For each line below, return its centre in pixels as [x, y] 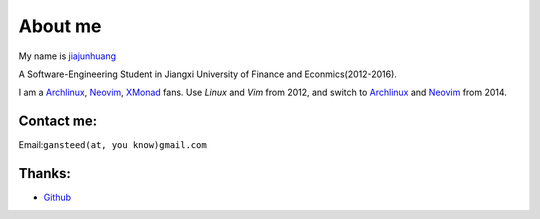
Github [57, 197]
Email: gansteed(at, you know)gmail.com [112, 145]
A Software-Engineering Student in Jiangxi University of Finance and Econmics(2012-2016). [207, 74]
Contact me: [58, 121]
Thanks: [45, 173]
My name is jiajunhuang [67, 56]
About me [60, 26]
